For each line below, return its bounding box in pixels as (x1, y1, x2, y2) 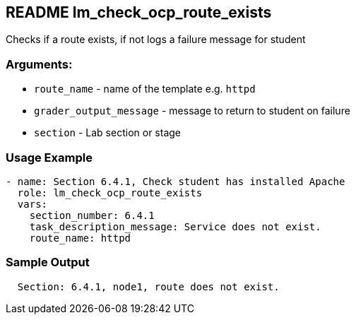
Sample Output (6, 255, 90, 270)
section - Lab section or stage (34, 126, 181, 139)
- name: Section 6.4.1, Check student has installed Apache (6, 175, 345, 187)
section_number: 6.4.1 (29, 209, 155, 221)
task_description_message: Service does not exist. (29, 220, 321, 232)
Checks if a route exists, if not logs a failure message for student (6, 33, 306, 46)
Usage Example (6, 150, 93, 165)
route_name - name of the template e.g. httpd (34, 83, 256, 95)
